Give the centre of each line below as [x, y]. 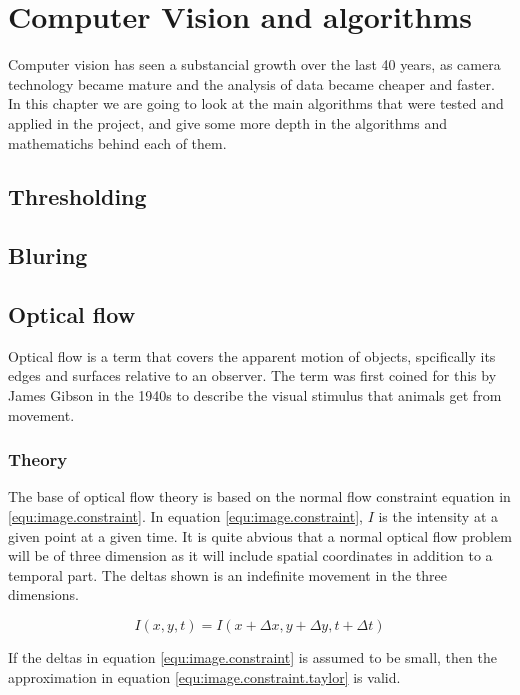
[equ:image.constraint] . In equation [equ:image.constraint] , [185, 516]
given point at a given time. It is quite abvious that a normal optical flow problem [260, 535]
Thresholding [77, 196]
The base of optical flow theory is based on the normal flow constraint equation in [259, 496]
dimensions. [43, 594]
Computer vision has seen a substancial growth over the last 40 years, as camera [254, 64]
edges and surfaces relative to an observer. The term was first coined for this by [252, 375]
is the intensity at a [438, 516]
